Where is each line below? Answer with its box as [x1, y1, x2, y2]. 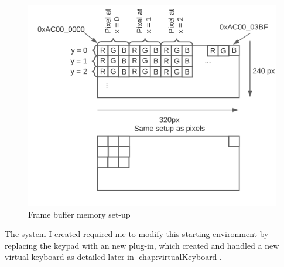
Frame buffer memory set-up [28, 208, 131, 220]
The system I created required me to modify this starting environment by [5, 228, 269, 240]
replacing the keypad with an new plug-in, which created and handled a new [5, 239, 279, 251]
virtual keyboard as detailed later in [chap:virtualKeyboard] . [5, 251, 222, 263]
